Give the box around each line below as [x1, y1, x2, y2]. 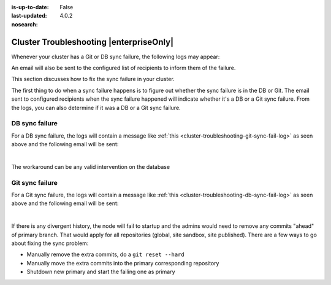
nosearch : [11, 20, 38, 28]
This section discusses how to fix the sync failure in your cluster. [11, 76, 175, 83]
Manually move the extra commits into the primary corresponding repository [26, 259, 219, 267]
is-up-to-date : [11, 4, 49, 10]
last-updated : [11, 12, 47, 20]
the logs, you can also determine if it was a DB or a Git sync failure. [11, 104, 181, 111]
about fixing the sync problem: [11, 240, 89, 247]
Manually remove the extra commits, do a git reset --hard [26, 251, 185, 258]
